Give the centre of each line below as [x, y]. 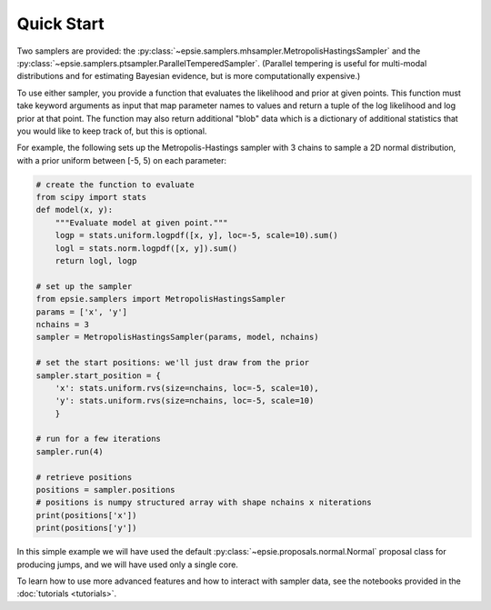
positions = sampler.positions [106, 490]
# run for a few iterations [98, 439]
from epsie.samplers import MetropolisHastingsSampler [160, 299]
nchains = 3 [63, 324]
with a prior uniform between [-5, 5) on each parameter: [122, 160]
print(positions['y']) [86, 528]
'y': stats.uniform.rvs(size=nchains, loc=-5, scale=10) [185, 401]
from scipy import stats [91, 197]
